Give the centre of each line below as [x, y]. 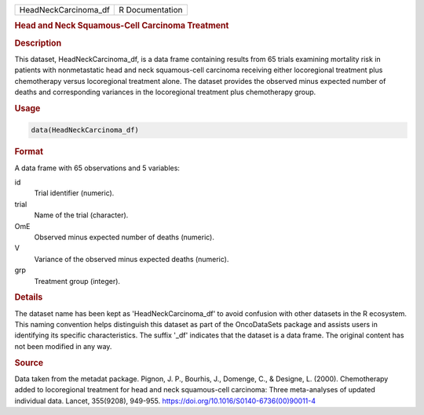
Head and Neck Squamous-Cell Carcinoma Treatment [122, 26]
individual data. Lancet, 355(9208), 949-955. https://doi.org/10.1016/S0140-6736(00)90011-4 [165, 401]
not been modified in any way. [63, 346]
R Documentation [151, 10]
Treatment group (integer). [77, 281]
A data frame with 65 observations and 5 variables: [97, 168]
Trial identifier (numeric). [74, 193]
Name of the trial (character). [81, 215]
